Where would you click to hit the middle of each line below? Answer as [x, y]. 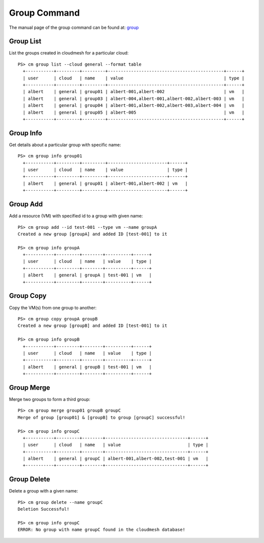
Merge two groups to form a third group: [50, 399]
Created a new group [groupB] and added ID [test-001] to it [92, 326]
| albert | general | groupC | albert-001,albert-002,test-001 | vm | [116, 459]
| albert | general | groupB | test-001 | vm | [87, 367]
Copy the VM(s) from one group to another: [53, 308]
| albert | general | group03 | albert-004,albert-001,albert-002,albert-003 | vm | [133, 99]
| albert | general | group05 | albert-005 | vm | [133, 112]
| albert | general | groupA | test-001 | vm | [87, 275]
